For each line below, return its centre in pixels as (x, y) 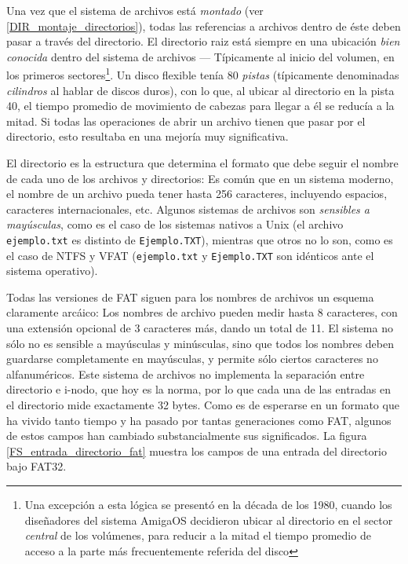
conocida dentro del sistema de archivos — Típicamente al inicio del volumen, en (200, 56)
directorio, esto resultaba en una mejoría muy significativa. (148, 136)
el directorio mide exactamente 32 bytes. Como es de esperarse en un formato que (203, 405)
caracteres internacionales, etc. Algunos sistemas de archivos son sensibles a (188, 209)
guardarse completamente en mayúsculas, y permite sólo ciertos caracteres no (192, 359)
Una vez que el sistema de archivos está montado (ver (135, 10)
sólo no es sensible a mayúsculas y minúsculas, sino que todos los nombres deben (200, 343)
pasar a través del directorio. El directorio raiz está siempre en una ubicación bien (203, 41)
